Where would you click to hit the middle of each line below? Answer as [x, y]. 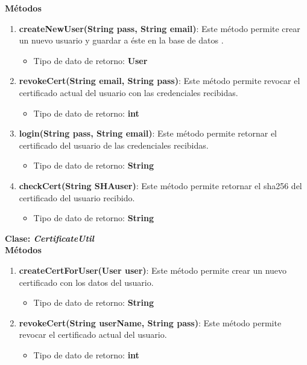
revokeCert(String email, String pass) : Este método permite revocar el [160, 81]
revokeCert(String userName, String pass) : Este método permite [150, 322]
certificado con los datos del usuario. [86, 282]
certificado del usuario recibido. [77, 197]
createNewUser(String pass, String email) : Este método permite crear [160, 28]
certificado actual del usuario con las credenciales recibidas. [128, 92]
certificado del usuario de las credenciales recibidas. [114, 145]
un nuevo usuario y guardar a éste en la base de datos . [121, 40]
